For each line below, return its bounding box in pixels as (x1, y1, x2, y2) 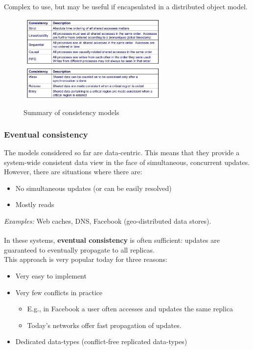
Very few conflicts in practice (15, 287, 103, 297)
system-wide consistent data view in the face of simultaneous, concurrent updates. (4, 157, 250, 167)
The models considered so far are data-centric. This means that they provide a (4, 147, 240, 158)
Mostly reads (15, 199, 54, 210)
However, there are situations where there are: (4, 166, 142, 177)
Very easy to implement (15, 271, 87, 280)
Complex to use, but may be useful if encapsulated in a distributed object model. (4, 1, 248, 11)
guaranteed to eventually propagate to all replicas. (4, 244, 155, 255)
